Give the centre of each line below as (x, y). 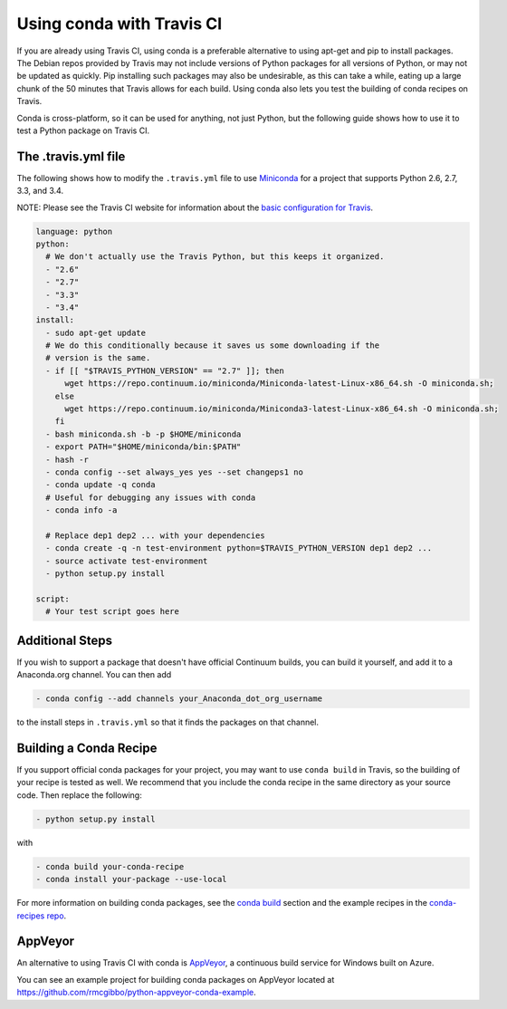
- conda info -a (81, 510)
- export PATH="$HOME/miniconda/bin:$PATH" (143, 447)
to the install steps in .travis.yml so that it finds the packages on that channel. (168, 722)
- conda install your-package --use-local (131, 879)
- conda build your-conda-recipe (110, 866)
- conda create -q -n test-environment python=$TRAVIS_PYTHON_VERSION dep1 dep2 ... (239, 548)
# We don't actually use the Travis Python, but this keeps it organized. (215, 257)
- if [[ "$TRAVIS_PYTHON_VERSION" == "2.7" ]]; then (165, 370)
